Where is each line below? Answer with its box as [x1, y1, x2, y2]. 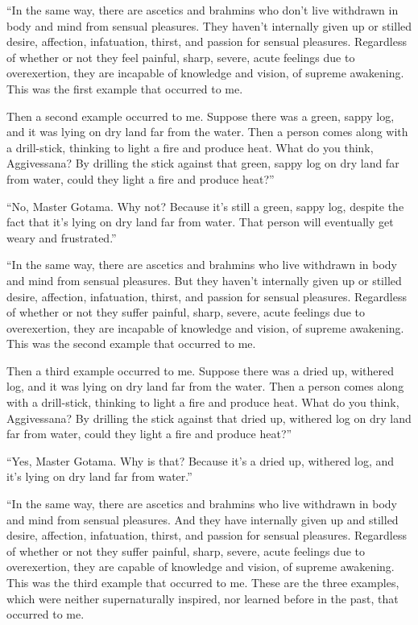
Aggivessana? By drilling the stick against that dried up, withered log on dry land [6, 409, 412, 426]
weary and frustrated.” [6, 229, 117, 246]
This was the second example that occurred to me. [6, 335, 256, 352]
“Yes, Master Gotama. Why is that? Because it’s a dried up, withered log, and [6, 452, 395, 469]
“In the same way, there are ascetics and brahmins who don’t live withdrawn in [6, 2, 399, 18]
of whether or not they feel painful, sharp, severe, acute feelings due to [6, 48, 355, 65]
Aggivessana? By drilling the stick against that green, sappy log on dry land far [6, 155, 399, 172]
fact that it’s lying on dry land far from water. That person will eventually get [6, 213, 394, 230]
